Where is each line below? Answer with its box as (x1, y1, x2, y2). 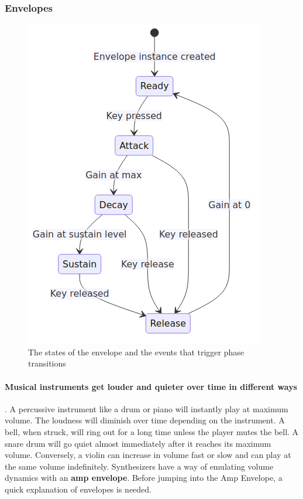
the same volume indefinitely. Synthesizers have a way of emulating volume (5, 460, 274, 472)
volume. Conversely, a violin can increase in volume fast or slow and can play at (5, 449, 291, 461)
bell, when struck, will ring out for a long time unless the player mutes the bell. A (5, 425, 299, 437)
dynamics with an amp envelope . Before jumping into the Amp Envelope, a (5, 471, 283, 484)
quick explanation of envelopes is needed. (5, 483, 151, 495)
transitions (28, 357, 66, 369)
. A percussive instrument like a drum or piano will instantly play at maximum (5, 402, 288, 415)
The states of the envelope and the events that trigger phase (28, 345, 245, 358)
